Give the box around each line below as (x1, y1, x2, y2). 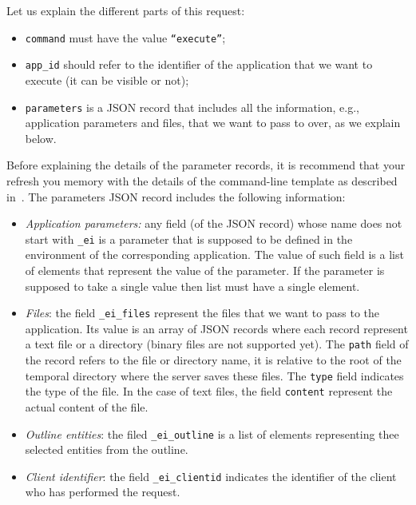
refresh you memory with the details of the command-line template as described (6, 172, 398, 189)
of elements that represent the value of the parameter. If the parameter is (25, 261, 385, 278)
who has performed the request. (25, 483, 180, 500)
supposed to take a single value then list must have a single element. (25, 277, 360, 294)
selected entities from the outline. (25, 441, 188, 458)
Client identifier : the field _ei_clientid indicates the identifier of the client (25, 467, 397, 484)
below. (25, 129, 57, 146)
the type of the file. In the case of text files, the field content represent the (25, 383, 393, 400)
